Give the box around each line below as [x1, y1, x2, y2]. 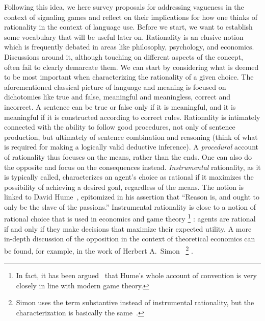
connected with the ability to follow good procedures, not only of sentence [4, 121, 235, 132]
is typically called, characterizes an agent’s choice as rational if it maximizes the [4, 171, 254, 182]
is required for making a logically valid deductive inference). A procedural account [4, 141, 258, 152]
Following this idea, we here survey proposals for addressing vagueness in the [4, 2, 244, 12]
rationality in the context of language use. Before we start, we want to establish [4, 21, 253, 32]
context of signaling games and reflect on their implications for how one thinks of [4, 11, 258, 22]
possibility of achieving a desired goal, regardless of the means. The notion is [4, 181, 244, 192]
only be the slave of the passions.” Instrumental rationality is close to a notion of [4, 201, 256, 212]
